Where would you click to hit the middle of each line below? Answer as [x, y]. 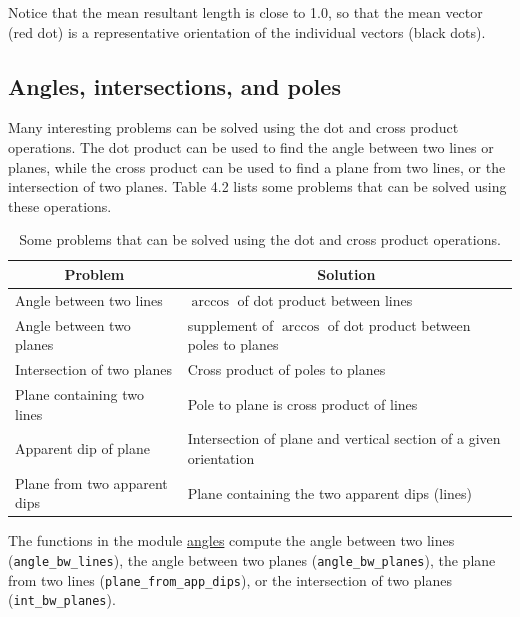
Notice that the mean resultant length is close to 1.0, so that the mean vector [245, 12]
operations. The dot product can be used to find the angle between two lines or [251, 146]
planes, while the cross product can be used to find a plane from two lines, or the [257, 166]
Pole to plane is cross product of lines [302, 403]
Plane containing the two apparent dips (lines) [329, 492]
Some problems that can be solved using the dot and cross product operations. [260, 239]
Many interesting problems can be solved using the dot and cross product [233, 127]
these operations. [60, 205]
